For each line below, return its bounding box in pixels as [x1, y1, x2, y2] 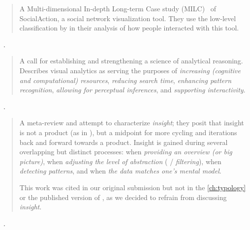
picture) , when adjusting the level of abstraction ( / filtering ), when [19, 156, 221, 166]
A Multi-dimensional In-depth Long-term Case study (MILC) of [19, 3, 217, 13]
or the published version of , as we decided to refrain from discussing [19, 192, 227, 202]
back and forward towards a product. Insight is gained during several [19, 137, 228, 147]
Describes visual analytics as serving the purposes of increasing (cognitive [19, 65, 241, 75]
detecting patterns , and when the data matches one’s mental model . [19, 166, 221, 176]
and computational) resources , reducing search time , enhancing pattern [19, 75, 232, 85]
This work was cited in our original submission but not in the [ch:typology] [19, 182, 246, 192]
